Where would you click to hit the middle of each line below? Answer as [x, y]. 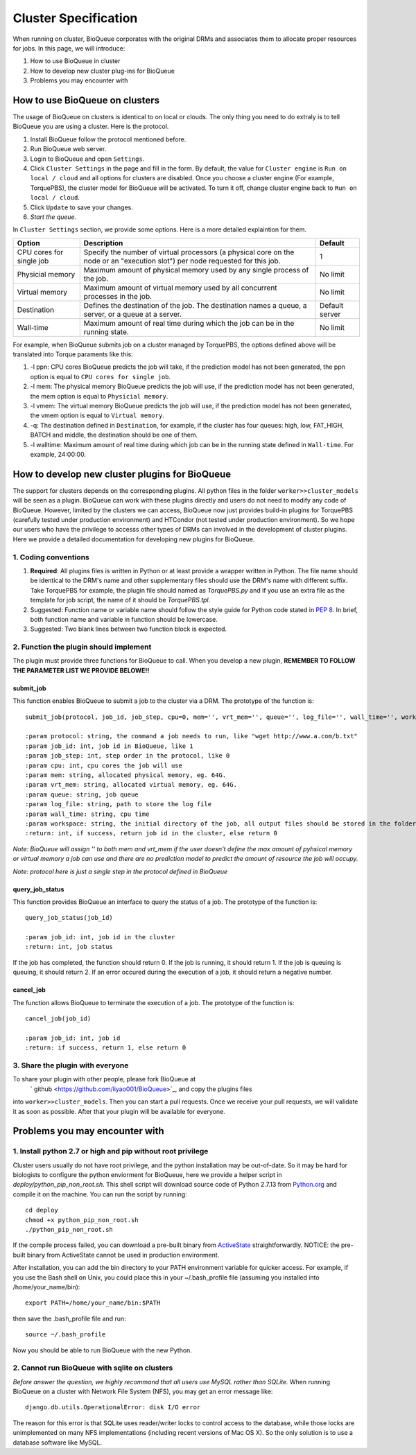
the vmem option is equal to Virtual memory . [97, 415]
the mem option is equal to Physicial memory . [99, 396]
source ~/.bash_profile [66, 1335]
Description [103, 243]
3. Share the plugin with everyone [71, 1065]
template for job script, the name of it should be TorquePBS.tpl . [120, 600]
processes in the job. [118, 296]
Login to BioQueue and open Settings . [87, 159]
